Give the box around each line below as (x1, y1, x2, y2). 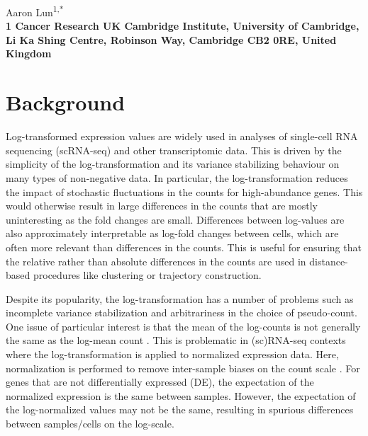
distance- (309, 253, 348, 268)
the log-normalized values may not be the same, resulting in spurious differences (6, 402, 354, 417)
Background (6, 88, 126, 117)
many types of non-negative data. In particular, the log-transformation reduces (6, 170, 348, 185)
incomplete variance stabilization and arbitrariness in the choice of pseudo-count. (6, 305, 357, 320)
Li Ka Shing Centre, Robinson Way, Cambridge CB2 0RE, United (6, 32, 337, 47)
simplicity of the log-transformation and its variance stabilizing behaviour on (6, 156, 340, 171)
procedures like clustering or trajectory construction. (33, 268, 262, 282)
